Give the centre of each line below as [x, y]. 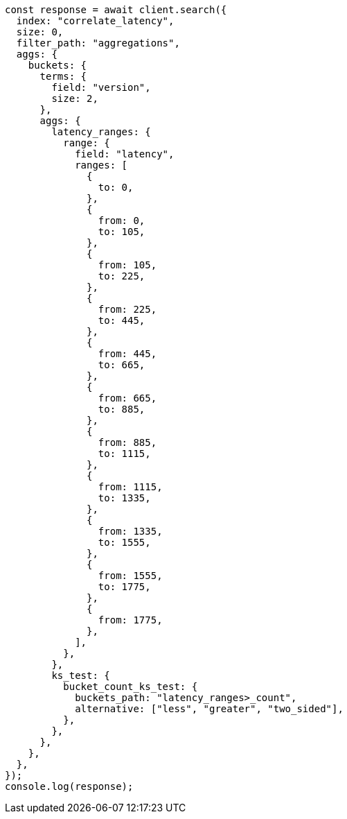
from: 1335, [130, 531]
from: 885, [127, 442]
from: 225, [127, 309]
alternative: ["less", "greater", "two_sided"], [209, 709]
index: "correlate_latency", [95, 21]
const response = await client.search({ [116, 10]
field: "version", [101, 87]
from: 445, [127, 354]
